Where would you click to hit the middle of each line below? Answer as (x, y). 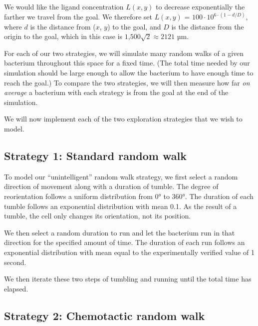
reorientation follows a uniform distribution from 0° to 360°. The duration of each (129, 196)
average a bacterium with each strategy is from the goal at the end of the (116, 92)
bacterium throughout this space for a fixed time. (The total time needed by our (127, 63)
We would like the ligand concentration (64, 6)
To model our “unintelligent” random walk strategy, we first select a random (121, 176)
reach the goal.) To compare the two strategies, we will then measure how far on (127, 82)
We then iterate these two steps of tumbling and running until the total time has (128, 279)
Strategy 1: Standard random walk (95, 155)
